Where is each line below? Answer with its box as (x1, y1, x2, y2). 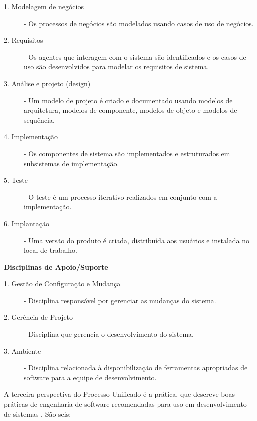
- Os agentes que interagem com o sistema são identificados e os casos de (24, 51, 246, 62)
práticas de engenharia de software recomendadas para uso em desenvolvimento (4, 399, 247, 409)
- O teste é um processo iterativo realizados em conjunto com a (24, 191, 217, 202)
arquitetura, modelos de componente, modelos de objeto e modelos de (24, 105, 237, 115)
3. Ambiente (4, 345, 41, 356)
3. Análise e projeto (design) (4, 78, 91, 88)
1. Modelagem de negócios (4, 1, 84, 11)
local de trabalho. (24, 245, 78, 255)
